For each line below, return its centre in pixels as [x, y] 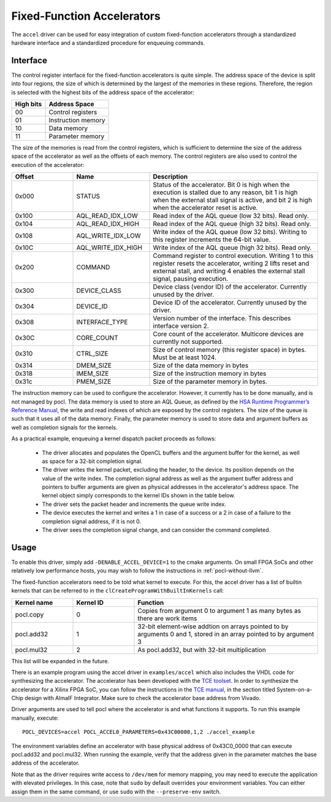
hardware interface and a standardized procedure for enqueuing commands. [108, 42]
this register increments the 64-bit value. [212, 239]
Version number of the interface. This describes [222, 318]
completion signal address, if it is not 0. [91, 521]
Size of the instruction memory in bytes [210, 373]
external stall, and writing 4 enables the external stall [229, 271]
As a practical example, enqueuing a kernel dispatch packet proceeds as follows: [114, 438]
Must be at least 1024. [185, 357]
